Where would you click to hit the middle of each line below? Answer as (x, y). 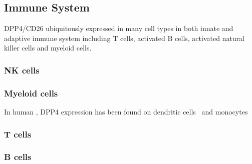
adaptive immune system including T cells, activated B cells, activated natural (124, 38)
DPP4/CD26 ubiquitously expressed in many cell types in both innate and (119, 28)
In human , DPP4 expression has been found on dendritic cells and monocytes (126, 112)
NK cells (22, 70)
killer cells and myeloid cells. (48, 48)
